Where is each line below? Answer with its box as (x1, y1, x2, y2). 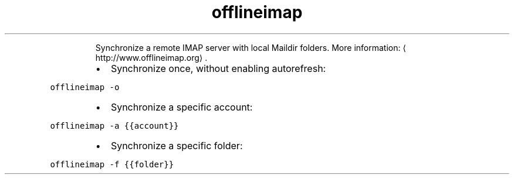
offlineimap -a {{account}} (50, 121, 179, 130)
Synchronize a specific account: (110, 101, 253, 113)
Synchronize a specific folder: (110, 139, 243, 152)
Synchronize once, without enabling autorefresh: (110, 62, 326, 74)
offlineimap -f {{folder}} (50, 159, 174, 169)
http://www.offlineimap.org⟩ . (95, 52, 208, 63)
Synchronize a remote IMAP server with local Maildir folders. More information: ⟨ (95, 42, 406, 53)
